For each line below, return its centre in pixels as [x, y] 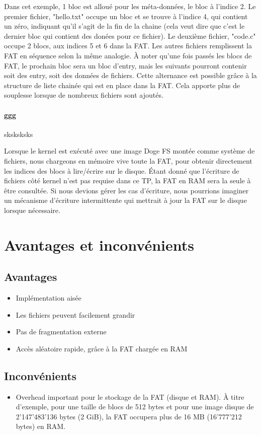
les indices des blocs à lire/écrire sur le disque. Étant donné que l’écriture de [122, 170]
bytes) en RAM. [41, 426]
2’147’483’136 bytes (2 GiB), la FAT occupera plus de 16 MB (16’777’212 [129, 416]
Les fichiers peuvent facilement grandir [75, 314]
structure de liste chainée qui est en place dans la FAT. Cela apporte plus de [122, 85]
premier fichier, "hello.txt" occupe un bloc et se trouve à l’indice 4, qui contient [126, 16]
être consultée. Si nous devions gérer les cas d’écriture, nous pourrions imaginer [126, 190]
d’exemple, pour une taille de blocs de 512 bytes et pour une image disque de [135, 407]
